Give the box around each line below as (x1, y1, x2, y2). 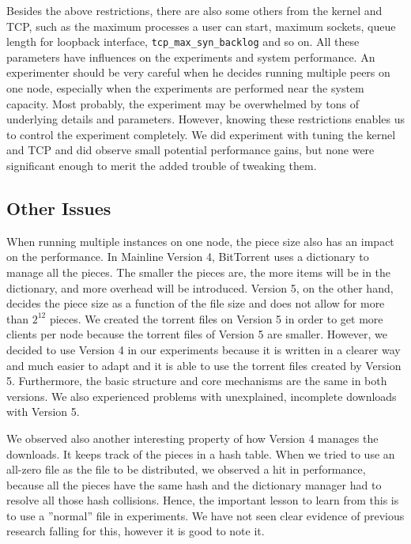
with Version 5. (6, 403, 80, 420)
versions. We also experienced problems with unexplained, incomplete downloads (6, 387, 397, 404)
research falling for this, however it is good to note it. (6, 523, 265, 539)
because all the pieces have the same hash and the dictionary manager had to (6, 476, 382, 493)
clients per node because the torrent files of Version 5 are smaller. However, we (6, 326, 388, 342)
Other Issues (6, 195, 111, 220)
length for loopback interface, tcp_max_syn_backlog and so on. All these (6, 33, 360, 50)
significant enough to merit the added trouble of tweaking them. (6, 157, 317, 173)
